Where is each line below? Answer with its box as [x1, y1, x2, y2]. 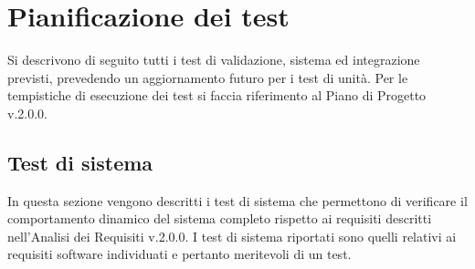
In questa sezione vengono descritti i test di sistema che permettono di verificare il [7, 191, 468, 210]
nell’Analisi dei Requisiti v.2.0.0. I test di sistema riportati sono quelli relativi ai [7, 226, 457, 245]
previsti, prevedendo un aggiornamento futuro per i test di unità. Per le [7, 67, 408, 87]
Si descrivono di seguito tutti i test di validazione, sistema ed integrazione [7, 50, 420, 69]
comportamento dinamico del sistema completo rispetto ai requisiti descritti [7, 209, 432, 228]
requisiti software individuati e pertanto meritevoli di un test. [7, 244, 352, 264]
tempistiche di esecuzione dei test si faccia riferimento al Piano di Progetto [7, 86, 427, 105]
